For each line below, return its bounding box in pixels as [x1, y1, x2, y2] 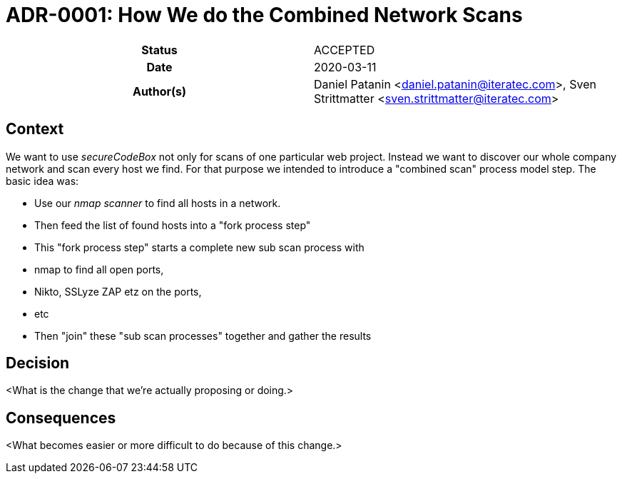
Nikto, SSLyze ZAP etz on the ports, [34, 285, 202, 298]
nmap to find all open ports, [34, 263, 164, 276]
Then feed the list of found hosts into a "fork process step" [34, 218, 311, 231]
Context [6, 120, 64, 138]
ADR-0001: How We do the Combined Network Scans [6, 3, 523, 27]
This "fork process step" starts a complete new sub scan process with [34, 241, 364, 253]
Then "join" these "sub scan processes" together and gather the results [34, 329, 372, 342]
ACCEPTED [314, 42, 375, 57]
